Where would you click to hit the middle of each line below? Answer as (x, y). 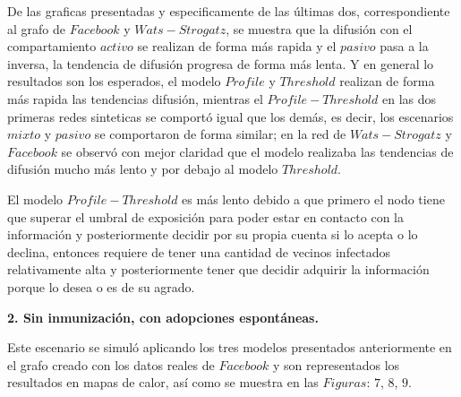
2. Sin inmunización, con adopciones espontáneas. (163, 317)
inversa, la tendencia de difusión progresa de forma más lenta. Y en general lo (221, 63)
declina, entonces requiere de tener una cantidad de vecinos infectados (199, 251)
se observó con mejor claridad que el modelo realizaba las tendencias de (257, 151)
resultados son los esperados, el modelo (114, 81)
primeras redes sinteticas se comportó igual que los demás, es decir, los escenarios (230, 116)
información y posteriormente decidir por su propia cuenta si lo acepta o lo (213, 234)
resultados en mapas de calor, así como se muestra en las (163, 382)
